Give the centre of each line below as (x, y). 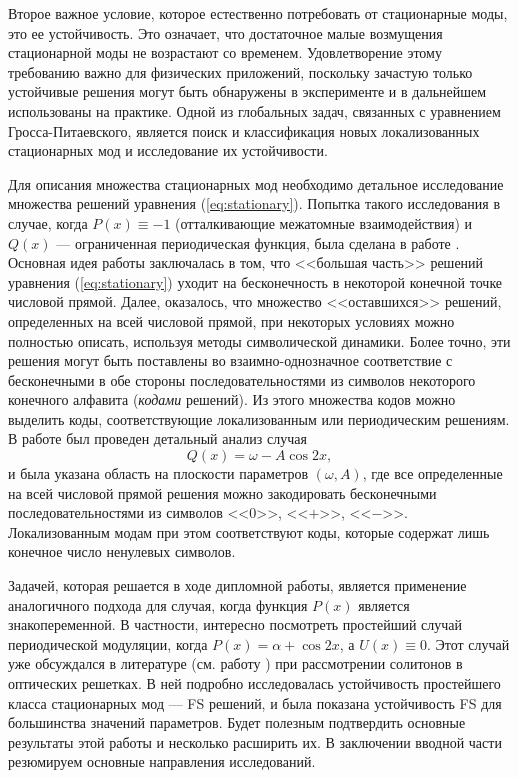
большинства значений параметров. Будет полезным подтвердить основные (237, 722)
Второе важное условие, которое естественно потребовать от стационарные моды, (258, 13)
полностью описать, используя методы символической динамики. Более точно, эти (259, 340)
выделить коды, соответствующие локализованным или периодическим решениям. (259, 418)
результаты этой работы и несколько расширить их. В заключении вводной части (255, 741)
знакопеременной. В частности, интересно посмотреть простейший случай (235, 624)
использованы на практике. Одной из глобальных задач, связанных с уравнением (254, 110)
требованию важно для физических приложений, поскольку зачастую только (240, 71)
